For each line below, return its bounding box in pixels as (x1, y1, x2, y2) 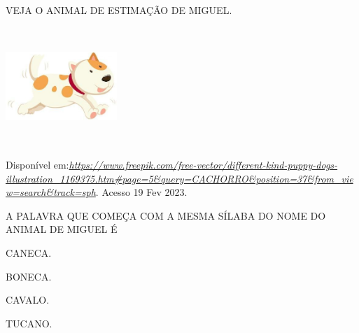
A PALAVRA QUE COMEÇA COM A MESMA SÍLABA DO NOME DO (6, 208, 326, 222)
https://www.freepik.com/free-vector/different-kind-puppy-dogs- (69, 157, 338, 172)
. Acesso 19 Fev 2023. (95, 185, 188, 199)
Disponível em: (6, 157, 69, 172)
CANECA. (6, 246, 52, 260)
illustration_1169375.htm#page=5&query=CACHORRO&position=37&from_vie (6, 171, 353, 185)
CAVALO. (6, 292, 50, 307)
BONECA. (6, 269, 52, 283)
